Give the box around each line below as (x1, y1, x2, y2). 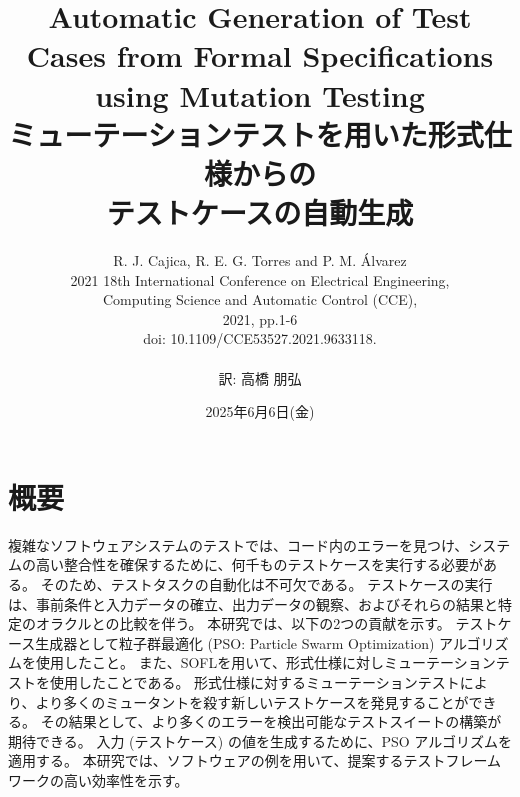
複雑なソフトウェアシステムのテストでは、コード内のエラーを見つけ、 (8, 534, 469, 555)
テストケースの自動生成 (106, 192, 414, 233)
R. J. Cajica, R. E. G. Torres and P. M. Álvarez (113, 250, 407, 271)
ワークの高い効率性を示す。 (8, 769, 189, 790)
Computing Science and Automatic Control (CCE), (102, 289, 418, 310)
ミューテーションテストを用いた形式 (8, 113, 484, 154)
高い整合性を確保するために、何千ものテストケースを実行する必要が (35, 554, 483, 575)
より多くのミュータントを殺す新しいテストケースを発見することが (35, 691, 469, 712)
